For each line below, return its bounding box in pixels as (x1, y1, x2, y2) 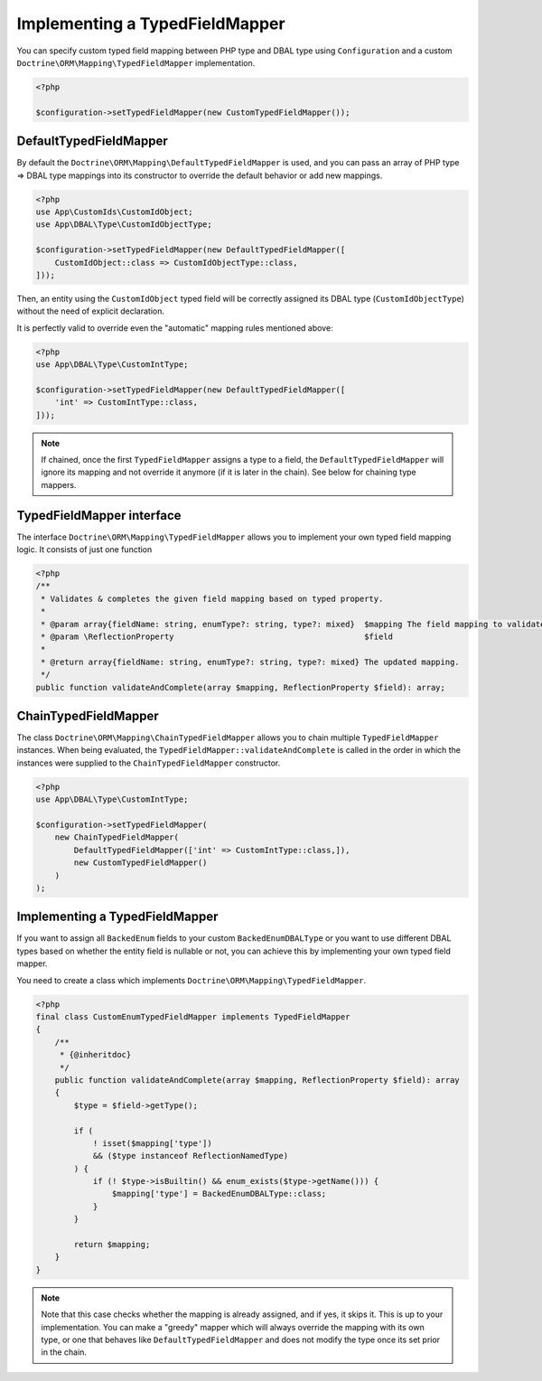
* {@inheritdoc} (59, 1049, 132, 1060)
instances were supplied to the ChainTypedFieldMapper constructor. (16, 757, 281, 768)
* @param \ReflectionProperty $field (41, 632, 393, 642)
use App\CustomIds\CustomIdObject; (35, 206, 193, 217)
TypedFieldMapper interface (16, 507, 182, 523)
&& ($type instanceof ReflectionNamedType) (92, 1151, 289, 1161)
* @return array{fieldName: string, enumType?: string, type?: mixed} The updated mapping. (41, 656, 460, 667)
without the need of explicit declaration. (16, 305, 165, 316)
